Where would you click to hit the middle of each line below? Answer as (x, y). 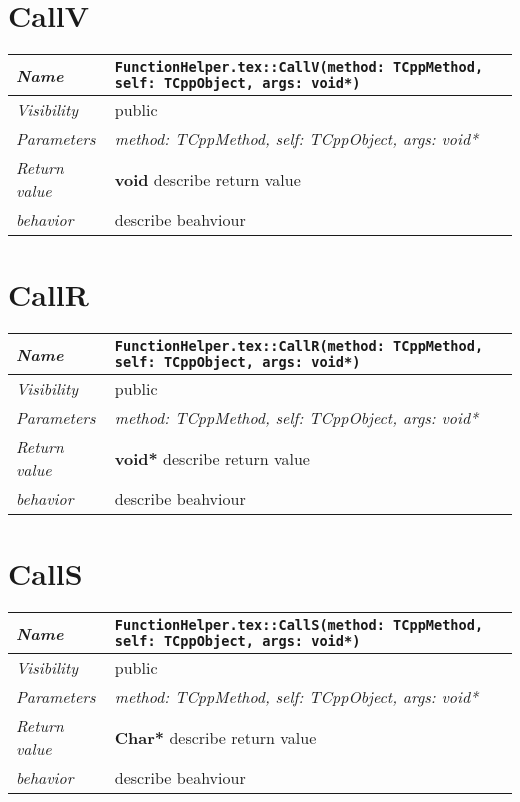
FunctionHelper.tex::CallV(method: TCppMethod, (299, 67)
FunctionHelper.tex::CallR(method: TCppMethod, (299, 346)
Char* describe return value (215, 737)
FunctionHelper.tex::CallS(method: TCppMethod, (299, 625)
